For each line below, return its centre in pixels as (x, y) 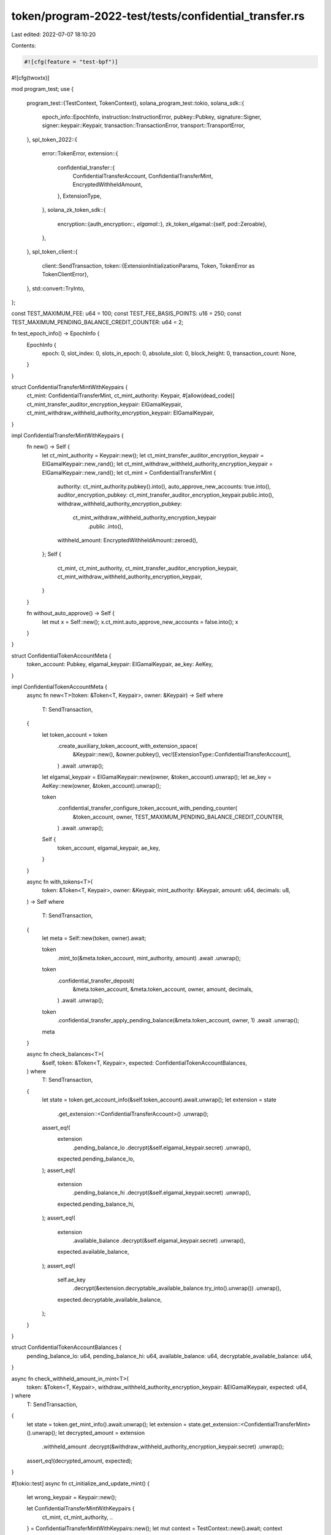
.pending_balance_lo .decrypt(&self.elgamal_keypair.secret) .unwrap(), (162, 1148)
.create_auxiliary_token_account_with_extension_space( (127, 745)
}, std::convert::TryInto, (56, 288)
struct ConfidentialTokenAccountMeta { (61, 655)
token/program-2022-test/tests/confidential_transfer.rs (158, 16)
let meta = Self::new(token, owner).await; (94, 938)
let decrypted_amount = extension (102, 1432)
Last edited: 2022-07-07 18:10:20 (54, 34)
